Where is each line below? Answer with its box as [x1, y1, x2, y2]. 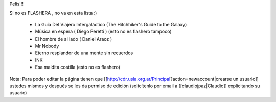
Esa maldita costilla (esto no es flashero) [35, 64, 120, 71]
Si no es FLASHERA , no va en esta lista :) [9, 10, 97, 16]
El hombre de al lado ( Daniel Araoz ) [35, 36, 112, 42]
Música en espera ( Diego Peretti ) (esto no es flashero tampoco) [35, 28, 172, 35]
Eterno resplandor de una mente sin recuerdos [35, 50, 133, 56]
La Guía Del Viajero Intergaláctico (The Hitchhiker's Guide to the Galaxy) [35, 21, 187, 27]
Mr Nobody [35, 43, 59, 49]
